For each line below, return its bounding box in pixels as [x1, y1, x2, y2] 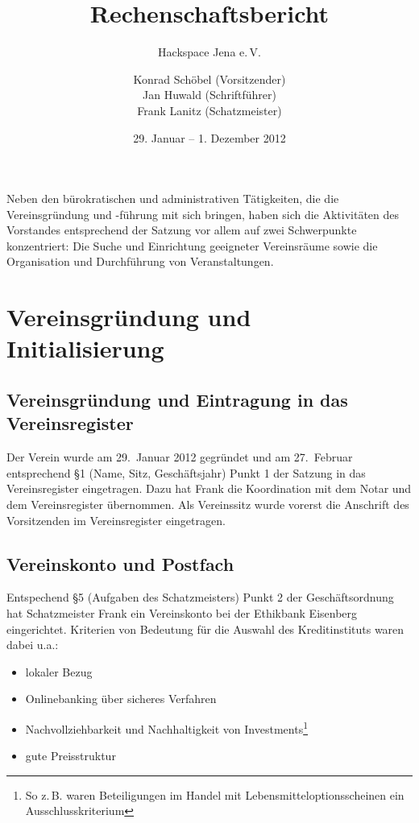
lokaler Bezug [25, 663, 93, 680]
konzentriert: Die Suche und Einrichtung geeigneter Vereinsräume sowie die [6, 237, 378, 254]
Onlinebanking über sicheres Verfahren [25, 690, 217, 707]
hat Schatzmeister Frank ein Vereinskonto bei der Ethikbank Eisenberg [6, 604, 358, 621]
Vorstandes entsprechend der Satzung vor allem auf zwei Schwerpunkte [6, 221, 357, 238]
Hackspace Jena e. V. [158, 43, 261, 60]
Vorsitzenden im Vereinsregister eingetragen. [6, 511, 226, 528]
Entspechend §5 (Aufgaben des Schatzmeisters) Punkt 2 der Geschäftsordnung [6, 589, 394, 606]
